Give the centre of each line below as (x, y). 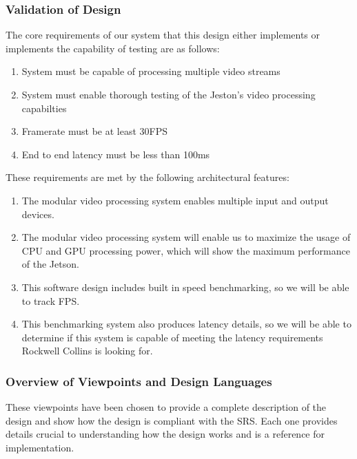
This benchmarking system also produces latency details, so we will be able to (186, 324)
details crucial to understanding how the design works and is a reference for (165, 434)
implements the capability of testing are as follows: (113, 48)
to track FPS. (51, 300)
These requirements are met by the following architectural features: (147, 177)
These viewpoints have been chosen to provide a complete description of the (166, 407)
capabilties (44, 108)
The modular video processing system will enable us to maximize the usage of (186, 237)
